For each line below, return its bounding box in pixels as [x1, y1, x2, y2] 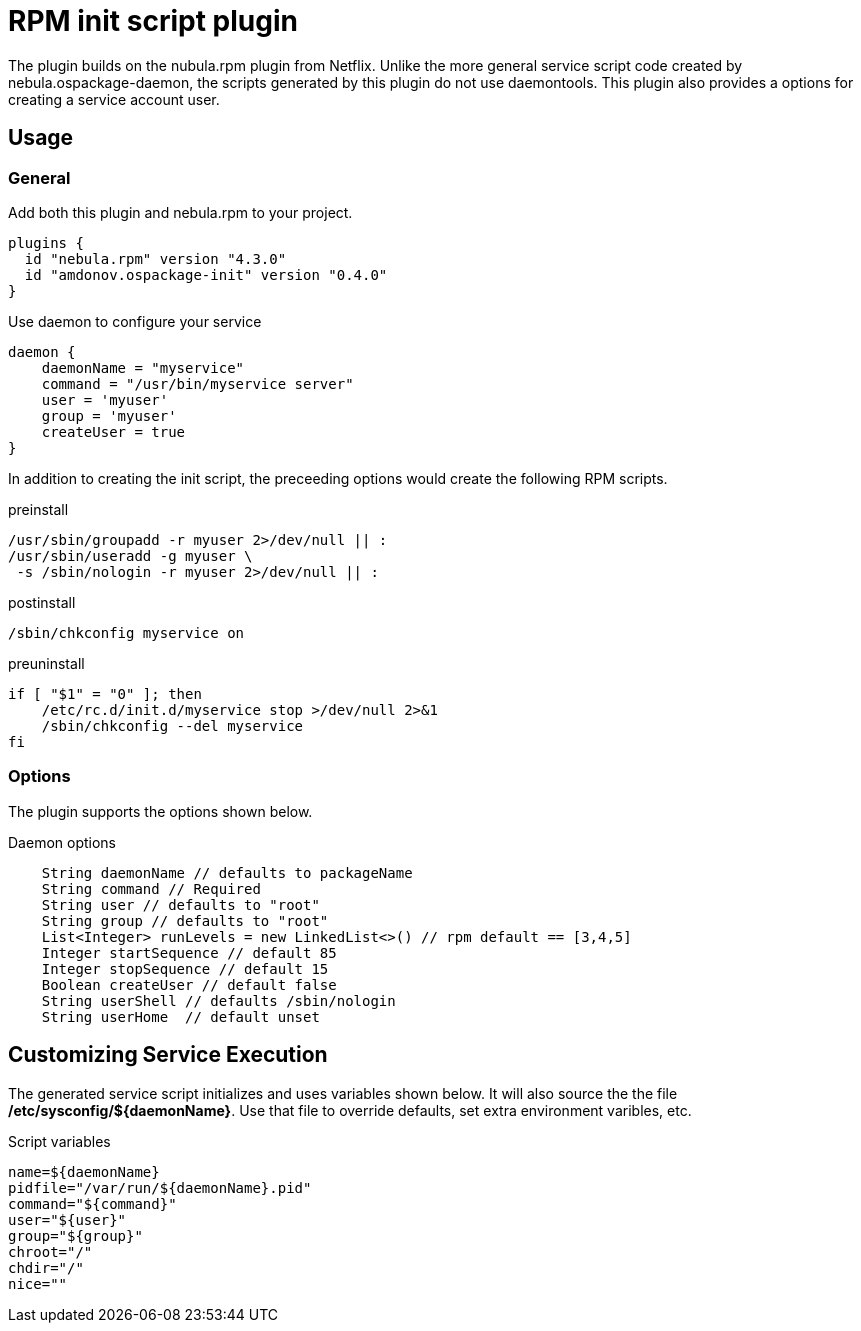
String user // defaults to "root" [41, 896, 320, 913]
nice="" [8, 1275, 68, 1292]
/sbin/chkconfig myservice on [8, 624, 245, 641]
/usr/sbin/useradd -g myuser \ [8, 547, 253, 564]
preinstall [8, 500, 69, 518]
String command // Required [41, 880, 261, 897]
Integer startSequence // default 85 [41, 944, 337, 961]
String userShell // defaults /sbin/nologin [41, 992, 396, 1009]
